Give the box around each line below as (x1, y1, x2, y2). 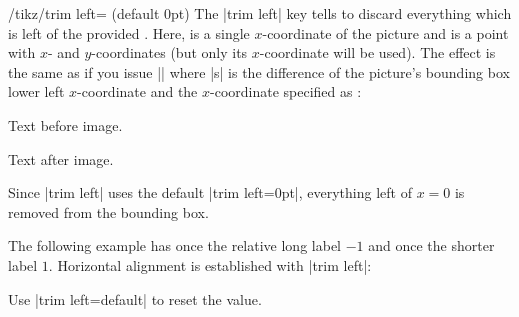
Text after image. (8, 148, 114, 169)
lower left (8, 81, 65, 102)
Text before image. (8, 114, 123, 135)
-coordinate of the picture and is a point (262, 22, 509, 43)
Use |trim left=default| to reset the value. (8, 288, 262, 309)
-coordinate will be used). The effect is (259, 42, 496, 63)
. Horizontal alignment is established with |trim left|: (48, 254, 372, 275)
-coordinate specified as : (210, 81, 362, 102)
